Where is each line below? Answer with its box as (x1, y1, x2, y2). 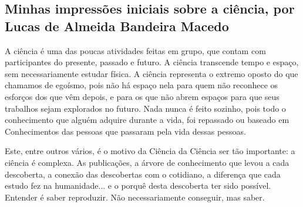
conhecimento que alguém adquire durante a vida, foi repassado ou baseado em (5, 113, 289, 126)
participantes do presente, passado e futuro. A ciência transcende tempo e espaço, (5, 56, 299, 68)
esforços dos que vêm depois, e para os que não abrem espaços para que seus (5, 90, 280, 102)
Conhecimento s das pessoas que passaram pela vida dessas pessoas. (5, 125, 246, 137)
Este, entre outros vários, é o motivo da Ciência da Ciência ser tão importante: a (5, 145, 295, 157)
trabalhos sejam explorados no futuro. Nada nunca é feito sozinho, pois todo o (5, 102, 286, 114)
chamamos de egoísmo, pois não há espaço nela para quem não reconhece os (5, 79, 278, 91)
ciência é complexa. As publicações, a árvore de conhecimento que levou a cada (5, 156, 289, 168)
